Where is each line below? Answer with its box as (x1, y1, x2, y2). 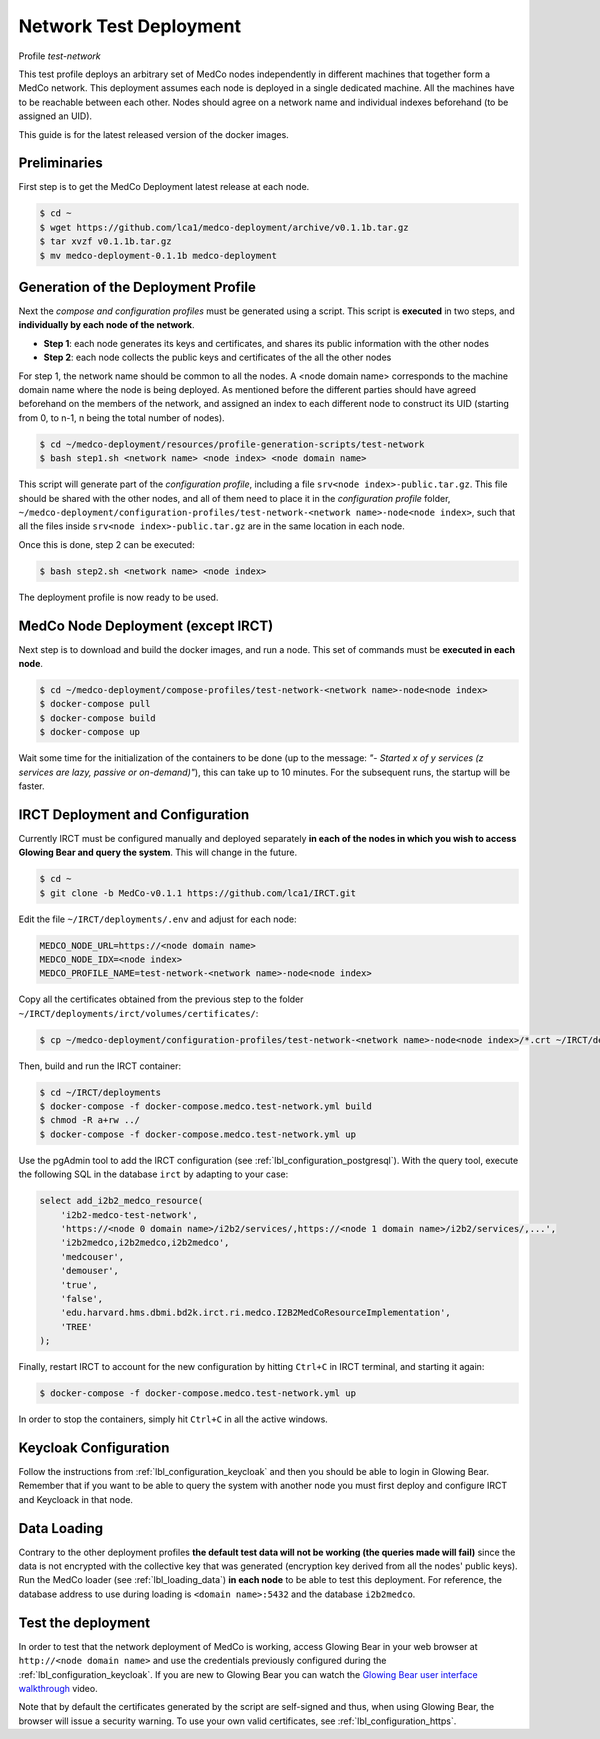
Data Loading (18, 1520, 104, 1537)
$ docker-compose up (39, 726, 140, 738)
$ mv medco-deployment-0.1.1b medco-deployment (39, 250, 277, 261)
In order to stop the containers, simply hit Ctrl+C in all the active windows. (18, 1413, 329, 1425)
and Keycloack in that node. (18, 1493, 134, 1505)
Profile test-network (18, 50, 102, 62)
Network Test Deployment (18, 15, 242, 37)
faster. (18, 780, 45, 792)
